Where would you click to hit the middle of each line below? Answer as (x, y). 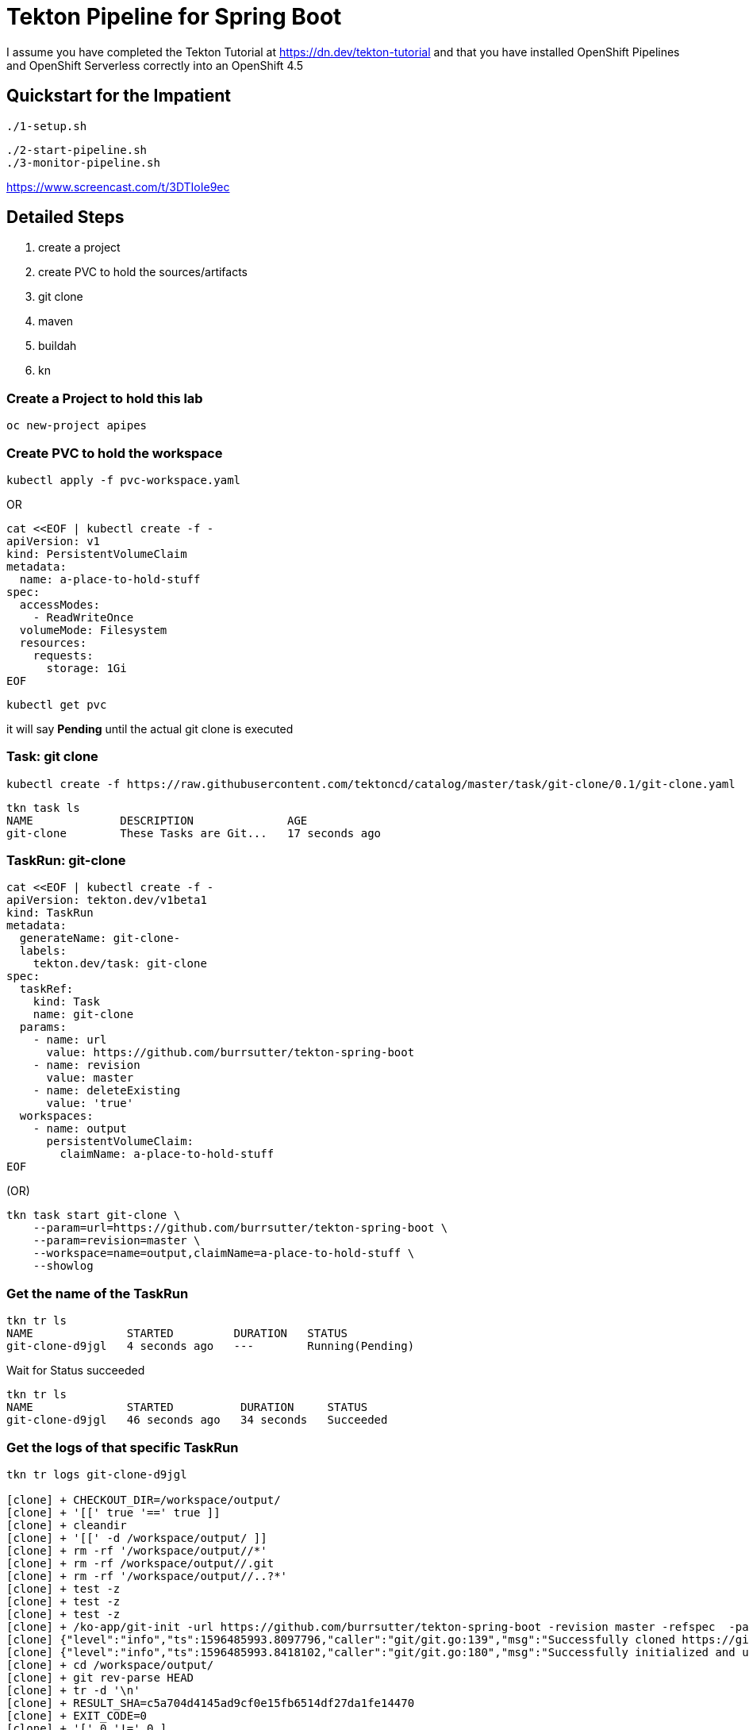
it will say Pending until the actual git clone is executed (150, 729)
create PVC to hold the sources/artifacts (143, 272)
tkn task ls (43, 807)
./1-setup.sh (47, 126)
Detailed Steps (65, 217)
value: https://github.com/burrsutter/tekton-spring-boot (230, 1053)
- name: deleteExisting (107, 1091)
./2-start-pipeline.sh (77, 150)
